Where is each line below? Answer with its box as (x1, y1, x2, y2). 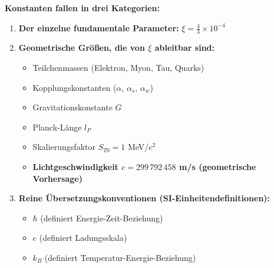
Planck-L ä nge (32, 120, 82, 133)
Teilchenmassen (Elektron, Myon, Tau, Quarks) (32, 61, 204, 74)
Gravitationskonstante (32, 101, 113, 113)
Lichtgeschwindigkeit (32, 160, 118, 172)
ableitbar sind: (154, 41, 215, 54)
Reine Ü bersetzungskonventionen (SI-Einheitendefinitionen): (18, 192, 270, 204)
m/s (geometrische (179, 160, 256, 172)
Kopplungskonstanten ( (32, 81, 117, 93)
